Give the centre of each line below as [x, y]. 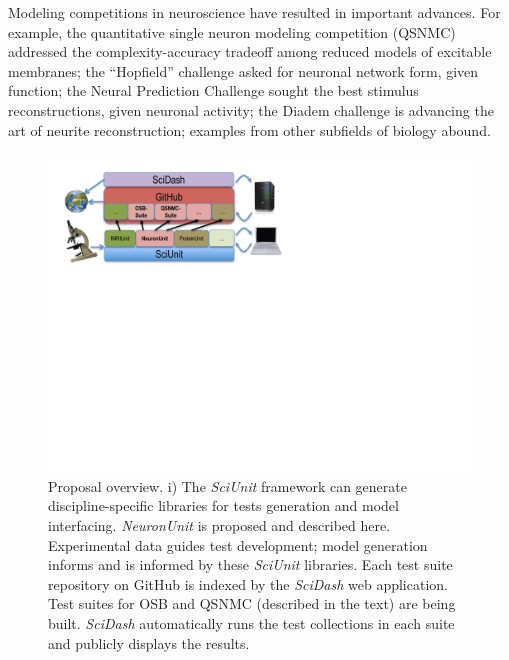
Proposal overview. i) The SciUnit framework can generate [227, 485]
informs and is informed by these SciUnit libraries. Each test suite [250, 564]
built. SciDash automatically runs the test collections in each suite [251, 622]
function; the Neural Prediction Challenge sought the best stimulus [213, 90]
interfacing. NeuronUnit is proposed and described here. [219, 524]
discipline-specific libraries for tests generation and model [223, 505]
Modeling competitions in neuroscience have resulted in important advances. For [254, 12]
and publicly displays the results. [149, 642]
